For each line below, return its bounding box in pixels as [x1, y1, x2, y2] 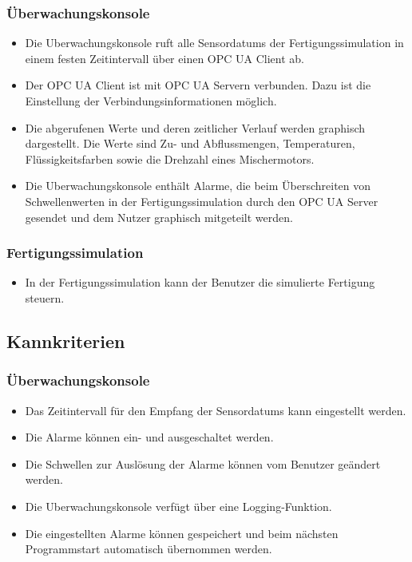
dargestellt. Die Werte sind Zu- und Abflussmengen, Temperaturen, [25, 135, 355, 152]
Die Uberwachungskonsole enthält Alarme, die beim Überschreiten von [25, 177, 371, 194]
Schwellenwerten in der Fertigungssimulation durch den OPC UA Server [25, 192, 378, 209]
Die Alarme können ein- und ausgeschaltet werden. [25, 429, 274, 445]
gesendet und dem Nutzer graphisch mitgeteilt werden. [25, 208, 293, 225]
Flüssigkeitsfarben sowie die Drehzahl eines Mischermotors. [25, 150, 315, 167]
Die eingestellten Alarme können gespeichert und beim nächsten [25, 524, 339, 541]
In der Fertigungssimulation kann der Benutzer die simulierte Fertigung [25, 274, 375, 291]
